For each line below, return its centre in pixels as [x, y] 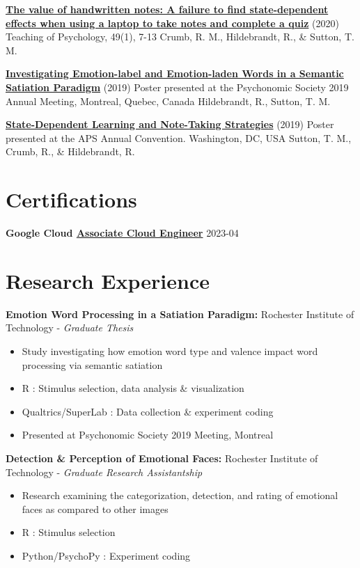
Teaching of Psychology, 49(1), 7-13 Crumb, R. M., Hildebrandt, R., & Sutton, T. [180, 37]
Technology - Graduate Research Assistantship [104, 472]
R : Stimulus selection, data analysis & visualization [133, 388]
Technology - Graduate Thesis [70, 328]
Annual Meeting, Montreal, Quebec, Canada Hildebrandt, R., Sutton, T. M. [168, 101]
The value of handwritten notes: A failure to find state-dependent [167, 9]
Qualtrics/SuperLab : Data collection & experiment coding [148, 411]
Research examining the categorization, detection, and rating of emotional [180, 495]
